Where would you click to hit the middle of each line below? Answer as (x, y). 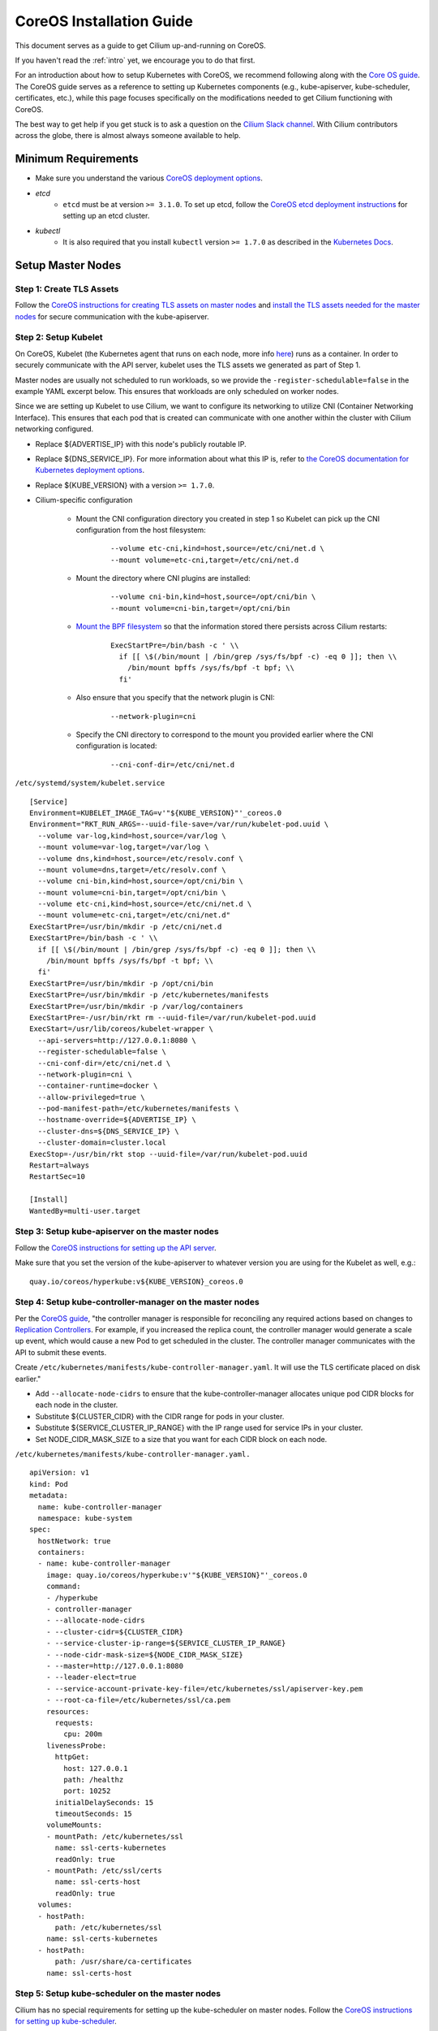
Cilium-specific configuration (84, 500)
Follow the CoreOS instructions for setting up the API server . (116, 1248)
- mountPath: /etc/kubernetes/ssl (115, 1836)
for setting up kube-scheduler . (66, 2021)
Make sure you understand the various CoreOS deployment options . (149, 178)
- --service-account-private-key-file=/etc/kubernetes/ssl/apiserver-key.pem (204, 1689)
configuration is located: (116, 746)
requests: (74, 1723)
